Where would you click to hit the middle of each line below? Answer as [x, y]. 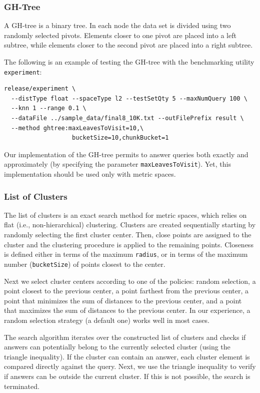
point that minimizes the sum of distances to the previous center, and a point [123, 300]
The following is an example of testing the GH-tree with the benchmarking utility [129, 62]
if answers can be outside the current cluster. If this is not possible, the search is [127, 376]
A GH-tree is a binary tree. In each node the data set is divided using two [117, 25]
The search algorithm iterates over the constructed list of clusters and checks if [125, 337]
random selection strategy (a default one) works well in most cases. [107, 320]
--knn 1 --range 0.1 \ [49, 108]
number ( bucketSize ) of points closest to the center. [85, 264]
